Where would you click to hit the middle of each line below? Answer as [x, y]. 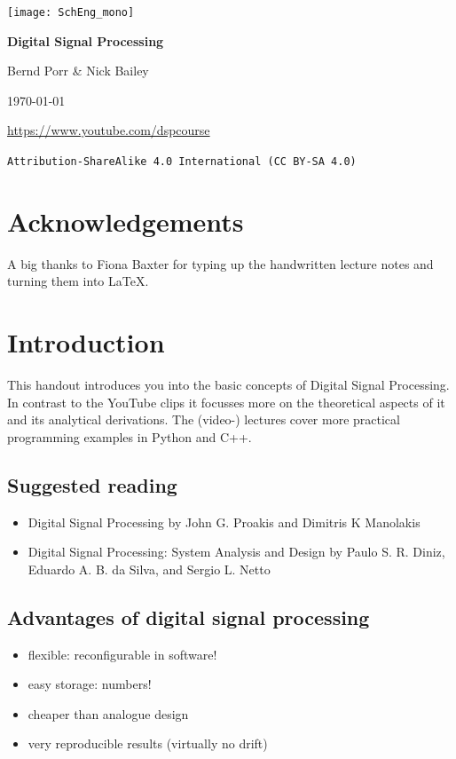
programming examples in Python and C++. [130, 436]
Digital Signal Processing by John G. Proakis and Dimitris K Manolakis [224, 522]
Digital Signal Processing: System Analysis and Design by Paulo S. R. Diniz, [236, 552]
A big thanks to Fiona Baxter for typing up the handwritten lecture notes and [220, 263]
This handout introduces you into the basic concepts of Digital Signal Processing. [228, 385]
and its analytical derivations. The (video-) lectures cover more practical [204, 419]
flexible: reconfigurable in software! [122, 654]
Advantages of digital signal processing [189, 617]
